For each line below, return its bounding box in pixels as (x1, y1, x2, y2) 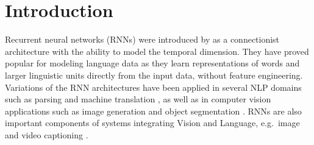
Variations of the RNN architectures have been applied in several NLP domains (5, 80, 302, 93)
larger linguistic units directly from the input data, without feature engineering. (5, 68, 303, 81)
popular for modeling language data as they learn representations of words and (5, 57, 300, 69)
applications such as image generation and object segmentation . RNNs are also (5, 104, 302, 117)
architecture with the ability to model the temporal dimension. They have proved (5, 44, 309, 57)
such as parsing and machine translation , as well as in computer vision (5, 93, 271, 105)
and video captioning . (5, 128, 88, 141)
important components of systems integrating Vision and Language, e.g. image (5, 116, 300, 129)
